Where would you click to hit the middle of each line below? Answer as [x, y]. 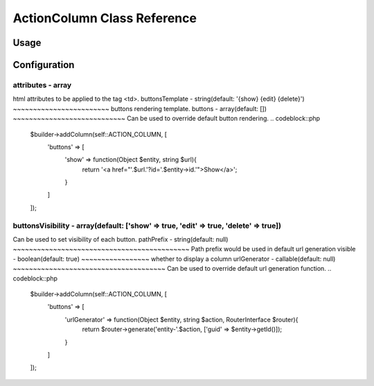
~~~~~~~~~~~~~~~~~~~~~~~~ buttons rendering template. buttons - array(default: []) [140, 108]
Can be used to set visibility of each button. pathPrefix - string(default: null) [121, 239]
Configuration [44, 65]
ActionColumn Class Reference [105, 18]
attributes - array [42, 85]
